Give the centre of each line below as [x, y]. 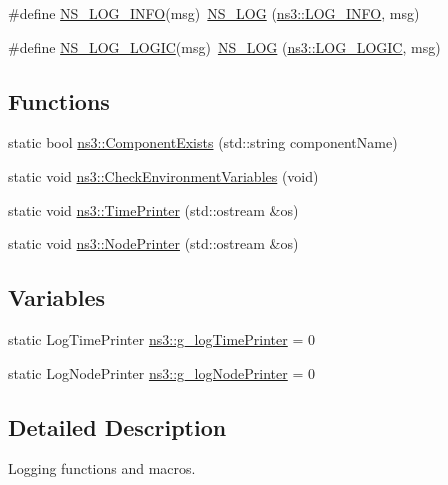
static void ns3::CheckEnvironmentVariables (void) [163, 175]
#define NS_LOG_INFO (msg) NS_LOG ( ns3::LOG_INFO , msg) [214, 13]
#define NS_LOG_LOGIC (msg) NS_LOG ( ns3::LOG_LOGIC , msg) [224, 46]
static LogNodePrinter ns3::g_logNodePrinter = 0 [161, 372]
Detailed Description [117, 426]
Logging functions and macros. [102, 468]
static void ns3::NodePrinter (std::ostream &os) [153, 243]
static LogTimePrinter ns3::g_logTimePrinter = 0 [161, 338]
